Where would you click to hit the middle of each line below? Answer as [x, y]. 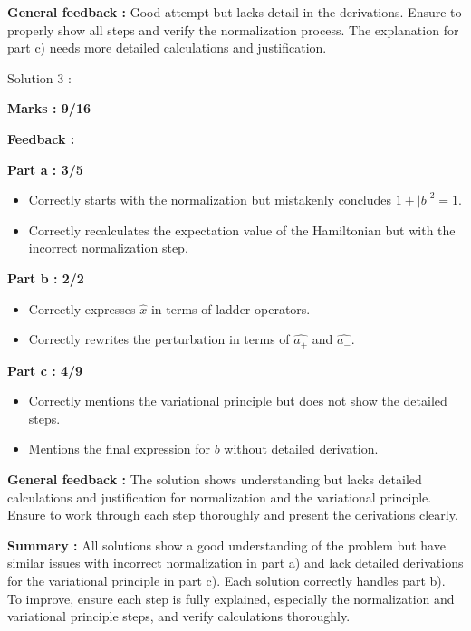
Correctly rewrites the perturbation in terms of [159, 339]
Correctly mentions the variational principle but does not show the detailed [238, 401]
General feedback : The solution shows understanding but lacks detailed [215, 478]
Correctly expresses [82, 308]
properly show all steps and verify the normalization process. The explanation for [233, 29]
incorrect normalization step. [108, 248]
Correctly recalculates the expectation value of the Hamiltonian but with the [242, 229]
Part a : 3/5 [45, 169]
